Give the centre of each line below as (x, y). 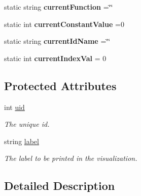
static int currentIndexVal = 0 (55, 58)
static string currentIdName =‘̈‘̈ (57, 41)
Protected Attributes (60, 85)
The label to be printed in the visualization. (71, 158)
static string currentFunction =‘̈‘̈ (59, 7)
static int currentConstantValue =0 (64, 24)
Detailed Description (60, 186)
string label (22, 141)
